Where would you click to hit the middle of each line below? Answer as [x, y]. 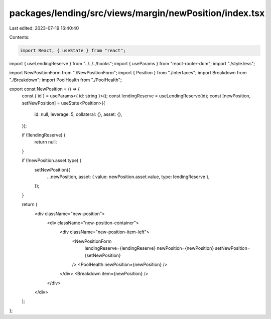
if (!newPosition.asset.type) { [52, 161]
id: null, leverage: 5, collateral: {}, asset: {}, [78, 114]
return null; [46, 142]
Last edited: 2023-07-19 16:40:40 [44, 28]
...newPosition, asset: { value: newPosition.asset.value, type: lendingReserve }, [128, 177]
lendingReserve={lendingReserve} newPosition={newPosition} [149, 248]
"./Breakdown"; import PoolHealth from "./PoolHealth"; [66, 80]
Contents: [19, 37]
